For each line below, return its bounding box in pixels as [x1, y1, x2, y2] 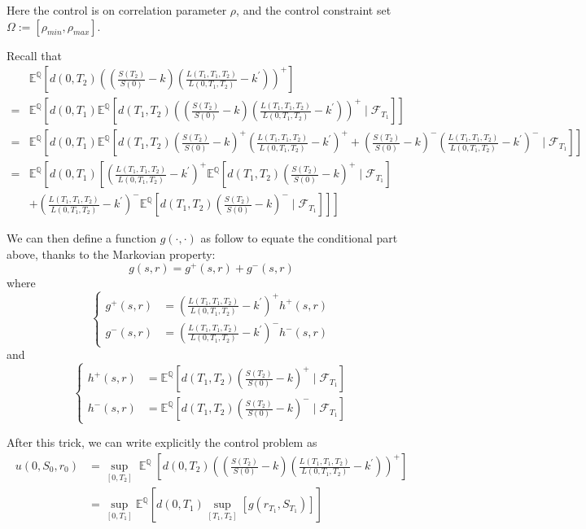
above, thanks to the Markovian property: [7, 245, 216, 262]
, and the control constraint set [236, 2, 391, 18]
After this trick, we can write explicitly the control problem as [7, 434, 317, 451]
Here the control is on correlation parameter [7, 2, 227, 18]
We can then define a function [7, 230, 156, 247]
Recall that [7, 46, 62, 63]
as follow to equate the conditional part [200, 230, 398, 247]
